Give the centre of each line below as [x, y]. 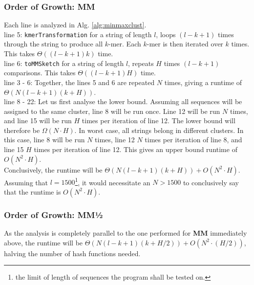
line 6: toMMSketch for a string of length [64, 63]
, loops [166, 34]
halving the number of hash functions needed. [72, 253]
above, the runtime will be [43, 242]
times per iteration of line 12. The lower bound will [159, 121]
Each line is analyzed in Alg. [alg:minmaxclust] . [75, 25]
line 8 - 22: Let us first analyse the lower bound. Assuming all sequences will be [123, 101]
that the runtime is [32, 191]
